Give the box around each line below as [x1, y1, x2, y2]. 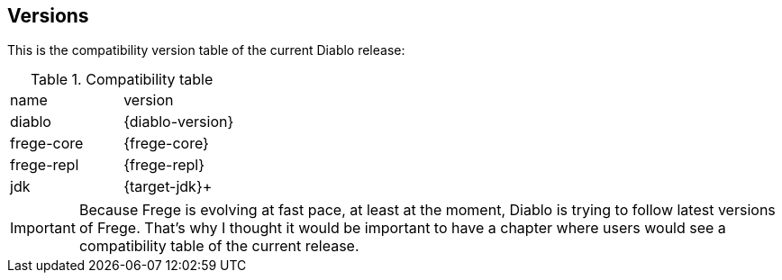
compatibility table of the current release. [78, 237, 359, 256]
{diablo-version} [123, 113, 234, 131]
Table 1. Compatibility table [30, 70, 214, 89]
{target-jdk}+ [123, 177, 213, 196]
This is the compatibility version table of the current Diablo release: [7, 42, 405, 59]
